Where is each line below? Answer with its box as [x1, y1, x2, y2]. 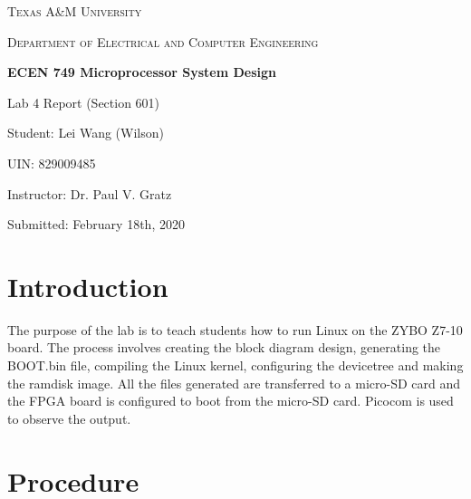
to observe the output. [7, 408, 131, 427]
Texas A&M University [7, 2, 142, 20]
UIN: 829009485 [7, 153, 96, 172]
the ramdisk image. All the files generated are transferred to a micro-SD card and [7, 373, 461, 392]
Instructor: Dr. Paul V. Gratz [7, 184, 172, 203]
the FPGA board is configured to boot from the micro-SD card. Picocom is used [7, 391, 454, 410]
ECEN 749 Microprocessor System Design [7, 62, 276, 82]
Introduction [7, 267, 168, 304]
